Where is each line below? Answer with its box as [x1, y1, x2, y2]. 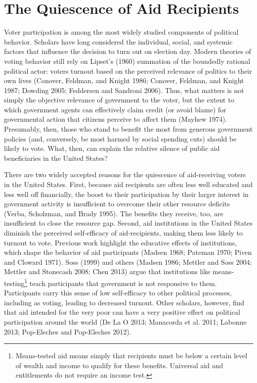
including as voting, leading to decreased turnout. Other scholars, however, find [4, 297, 245, 307]
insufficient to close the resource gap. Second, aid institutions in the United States [4, 218, 253, 228]
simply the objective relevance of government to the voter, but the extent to [4, 95, 234, 105]
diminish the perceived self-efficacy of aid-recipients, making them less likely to [4, 228, 243, 238]
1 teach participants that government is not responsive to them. [24, 276, 217, 288]
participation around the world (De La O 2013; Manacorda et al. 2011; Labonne [4, 317, 247, 327]
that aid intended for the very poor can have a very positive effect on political [4, 307, 240, 317]
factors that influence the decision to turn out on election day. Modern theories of [4, 46, 252, 56]
